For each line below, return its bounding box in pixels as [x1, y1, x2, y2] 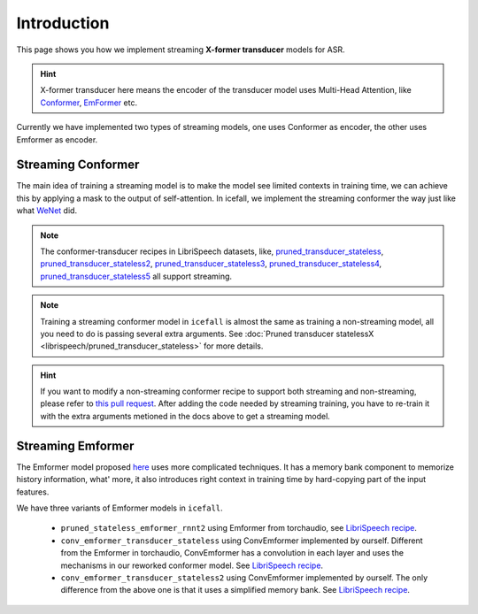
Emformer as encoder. [16, 134, 98, 145]
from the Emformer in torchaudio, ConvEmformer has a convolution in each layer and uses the [60, 548, 405, 558]
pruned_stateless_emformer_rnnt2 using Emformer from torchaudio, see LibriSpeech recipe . [60, 523, 418, 533]
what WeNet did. [16, 205, 78, 216]
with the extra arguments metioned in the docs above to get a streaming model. [40, 411, 331, 421]
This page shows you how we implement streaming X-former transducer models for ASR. [16, 44, 345, 55]
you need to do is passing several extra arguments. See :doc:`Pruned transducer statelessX [40, 328, 374, 339]
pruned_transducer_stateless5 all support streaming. [40, 271, 233, 281]
